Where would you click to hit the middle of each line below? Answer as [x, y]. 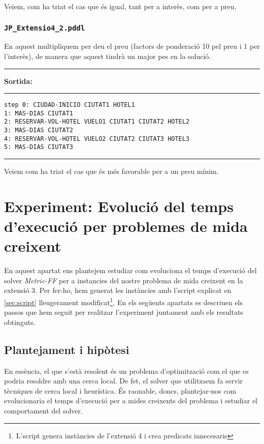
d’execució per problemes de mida [126, 226]
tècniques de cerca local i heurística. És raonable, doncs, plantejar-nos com [120, 390]
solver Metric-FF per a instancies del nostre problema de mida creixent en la [124, 280]
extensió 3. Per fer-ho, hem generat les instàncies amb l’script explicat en [118, 290]
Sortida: [18, 81]
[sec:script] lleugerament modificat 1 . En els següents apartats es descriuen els [124, 301]
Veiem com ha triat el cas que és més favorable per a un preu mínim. [111, 171]
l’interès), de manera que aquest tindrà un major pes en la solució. [108, 56]
